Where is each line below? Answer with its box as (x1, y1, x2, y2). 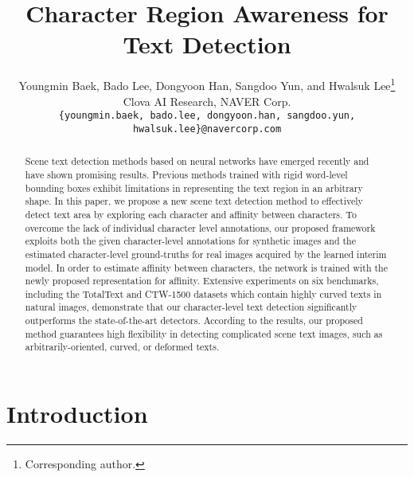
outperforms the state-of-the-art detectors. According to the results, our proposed (25, 314, 363, 327)
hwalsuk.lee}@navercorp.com (132, 123, 282, 135)
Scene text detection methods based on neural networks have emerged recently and (25, 154, 369, 168)
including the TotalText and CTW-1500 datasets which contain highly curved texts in (25, 287, 382, 300)
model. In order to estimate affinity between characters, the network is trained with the (25, 260, 388, 274)
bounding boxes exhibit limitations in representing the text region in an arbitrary (25, 181, 363, 194)
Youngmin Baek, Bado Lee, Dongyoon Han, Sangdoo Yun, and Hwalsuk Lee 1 (18, 75, 396, 93)
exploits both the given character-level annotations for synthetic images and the (25, 234, 357, 248)
